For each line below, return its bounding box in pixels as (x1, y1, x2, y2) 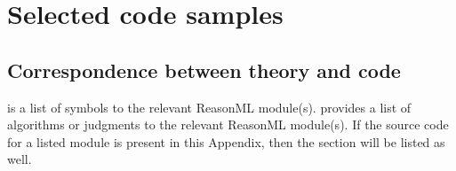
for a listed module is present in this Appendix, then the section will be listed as (7, 132, 445, 151)
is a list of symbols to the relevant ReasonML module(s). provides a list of (7, 97, 412, 116)
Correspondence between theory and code (7, 56, 401, 83)
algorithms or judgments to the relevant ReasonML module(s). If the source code (7, 115, 449, 134)
